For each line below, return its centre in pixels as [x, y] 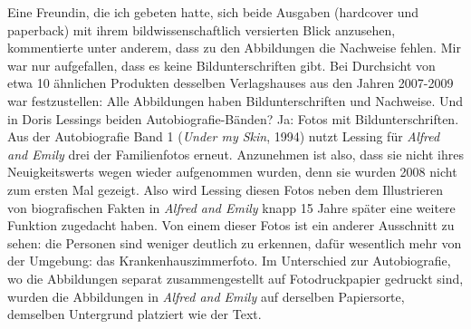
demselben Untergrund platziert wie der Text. [135, 314]
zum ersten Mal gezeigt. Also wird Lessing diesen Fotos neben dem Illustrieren [225, 189]
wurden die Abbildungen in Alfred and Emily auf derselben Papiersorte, [206, 296]
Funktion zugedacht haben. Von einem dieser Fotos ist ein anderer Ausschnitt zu [231, 225]
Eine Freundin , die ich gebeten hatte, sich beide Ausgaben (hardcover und [213, 12]
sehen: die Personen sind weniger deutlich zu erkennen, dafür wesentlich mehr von [235, 242]
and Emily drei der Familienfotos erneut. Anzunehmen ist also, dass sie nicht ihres [235, 154]
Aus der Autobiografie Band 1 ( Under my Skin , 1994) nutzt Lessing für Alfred [224, 136]
